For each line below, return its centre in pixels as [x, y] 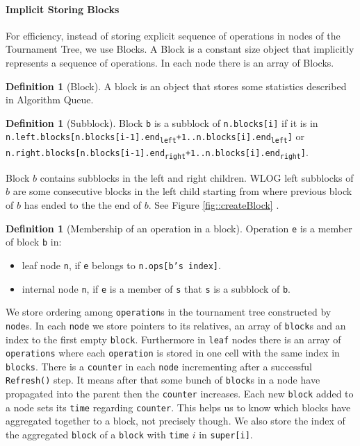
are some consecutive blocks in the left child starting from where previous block [182, 191]
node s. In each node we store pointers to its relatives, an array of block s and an [176, 325]
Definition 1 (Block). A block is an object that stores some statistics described [176, 86]
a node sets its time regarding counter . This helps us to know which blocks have [178, 407]
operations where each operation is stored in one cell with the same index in [173, 353]
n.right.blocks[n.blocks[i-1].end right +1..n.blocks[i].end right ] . [157, 153]
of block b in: [34, 242]
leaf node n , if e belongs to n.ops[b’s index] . [121, 265]
